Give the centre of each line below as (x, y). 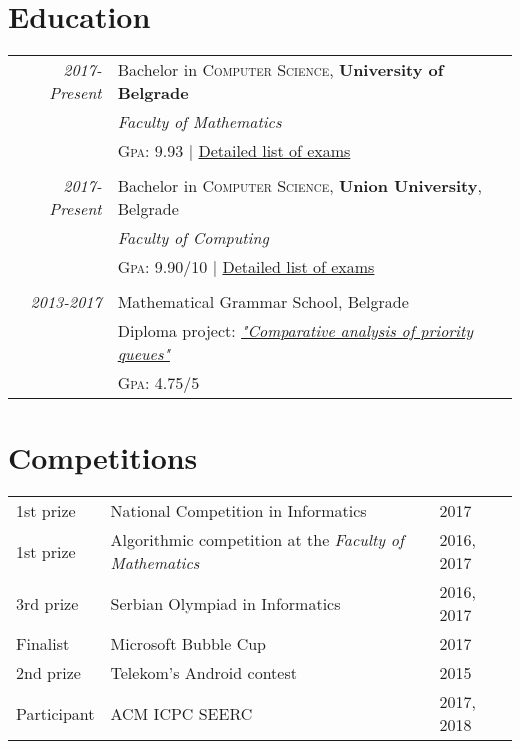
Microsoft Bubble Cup (188, 644)
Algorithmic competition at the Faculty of (257, 540)
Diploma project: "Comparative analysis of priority (295, 331)
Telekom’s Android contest (203, 673)
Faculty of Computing (193, 238)
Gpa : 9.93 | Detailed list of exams (234, 151)
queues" (143, 354)
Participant (55, 713)
